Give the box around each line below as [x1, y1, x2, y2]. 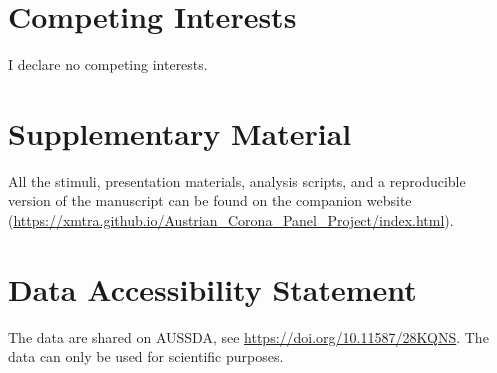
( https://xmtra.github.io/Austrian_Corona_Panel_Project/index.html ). [8, 210, 454, 231]
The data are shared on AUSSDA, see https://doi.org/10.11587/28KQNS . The [8, 326, 489, 347]
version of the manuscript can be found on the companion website [8, 190, 412, 211]
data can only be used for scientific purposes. [8, 346, 284, 367]
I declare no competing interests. [8, 54, 208, 75]
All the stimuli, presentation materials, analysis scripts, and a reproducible [8, 170, 466, 191]
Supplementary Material [8, 112, 352, 153]
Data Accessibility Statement [8, 268, 417, 309]
